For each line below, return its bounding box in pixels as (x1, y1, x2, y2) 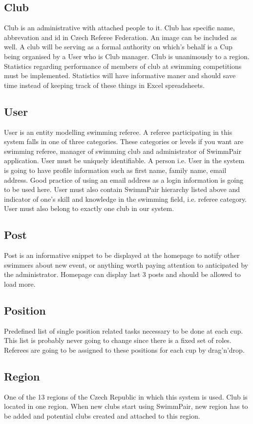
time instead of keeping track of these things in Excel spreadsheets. (4, 80, 205, 90)
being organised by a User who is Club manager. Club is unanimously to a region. (4, 51, 250, 61)
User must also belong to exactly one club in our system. (4, 203, 174, 213)
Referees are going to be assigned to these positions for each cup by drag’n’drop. (4, 344, 245, 355)
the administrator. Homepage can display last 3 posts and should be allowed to (4, 269, 241, 279)
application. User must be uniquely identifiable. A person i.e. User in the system (4, 155, 245, 166)
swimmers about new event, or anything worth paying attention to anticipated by (4, 259, 249, 270)
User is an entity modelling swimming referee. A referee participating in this (4, 127, 232, 137)
